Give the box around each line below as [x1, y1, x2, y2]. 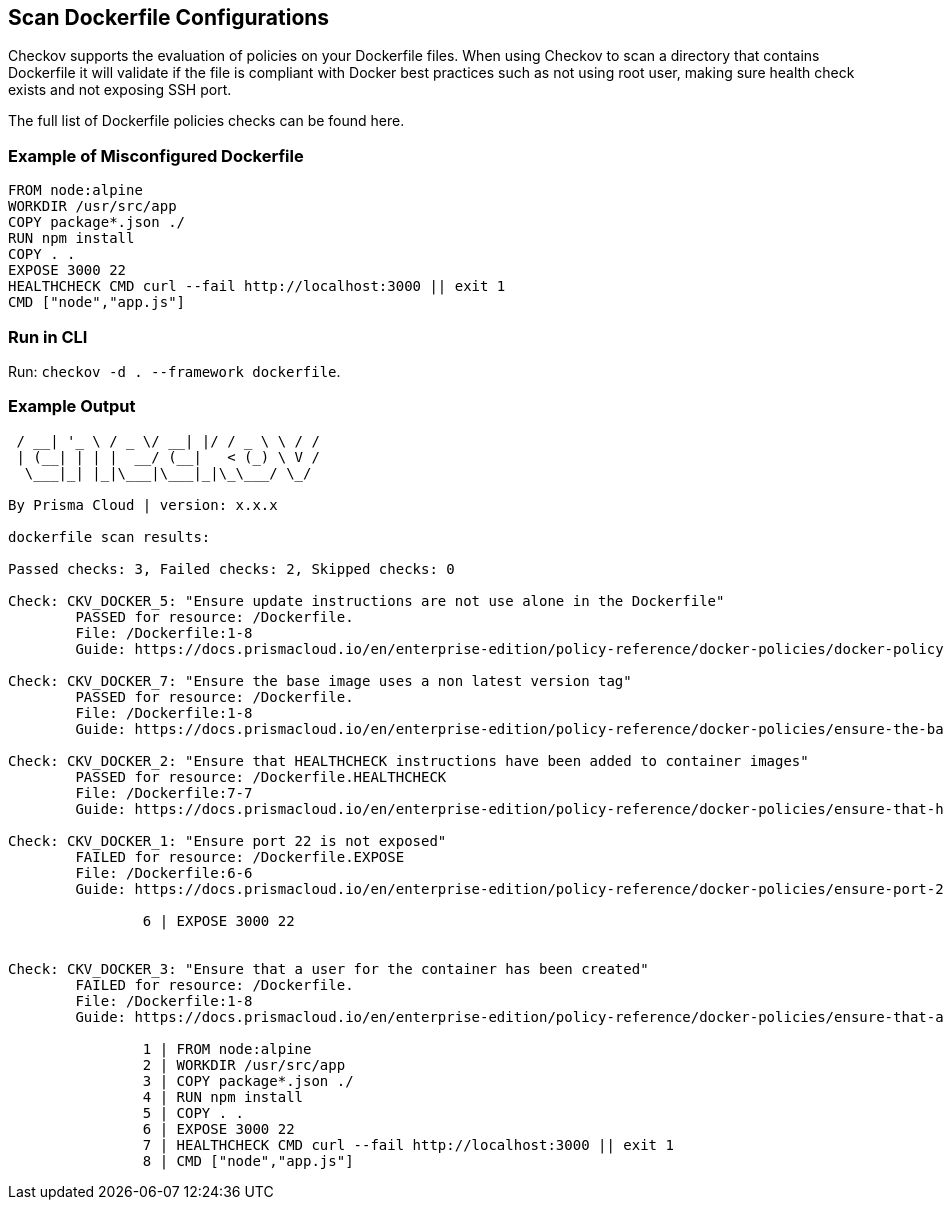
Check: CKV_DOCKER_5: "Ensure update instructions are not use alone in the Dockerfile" [8, 592, 725, 609]
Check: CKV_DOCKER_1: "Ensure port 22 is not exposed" [8, 832, 447, 849]
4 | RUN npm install [142, 1088, 304, 1105]
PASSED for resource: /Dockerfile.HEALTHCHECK [75, 768, 447, 785]
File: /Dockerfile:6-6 [75, 864, 253, 881]
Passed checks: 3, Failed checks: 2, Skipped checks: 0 [8, 560, 455, 577]
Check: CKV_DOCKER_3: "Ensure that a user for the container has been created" [8, 960, 649, 977]
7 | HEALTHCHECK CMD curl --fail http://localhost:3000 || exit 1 [142, 1136, 674, 1153]
